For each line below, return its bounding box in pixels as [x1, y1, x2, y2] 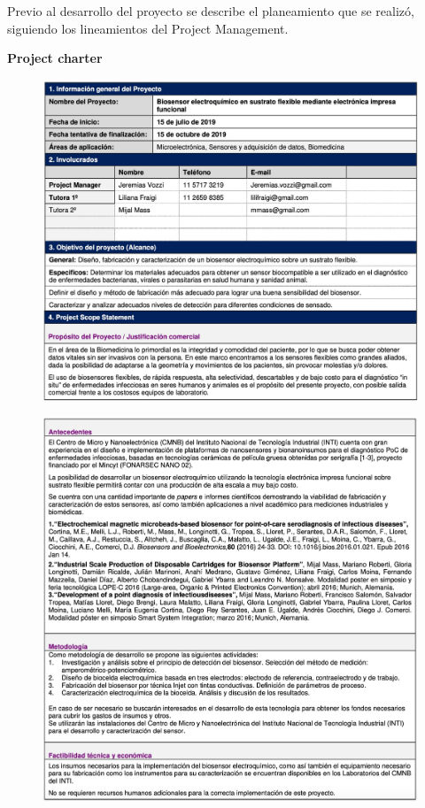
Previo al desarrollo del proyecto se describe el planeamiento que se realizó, [7, 2, 414, 19]
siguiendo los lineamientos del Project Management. [7, 19, 289, 37]
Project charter [7, 49, 103, 67]
